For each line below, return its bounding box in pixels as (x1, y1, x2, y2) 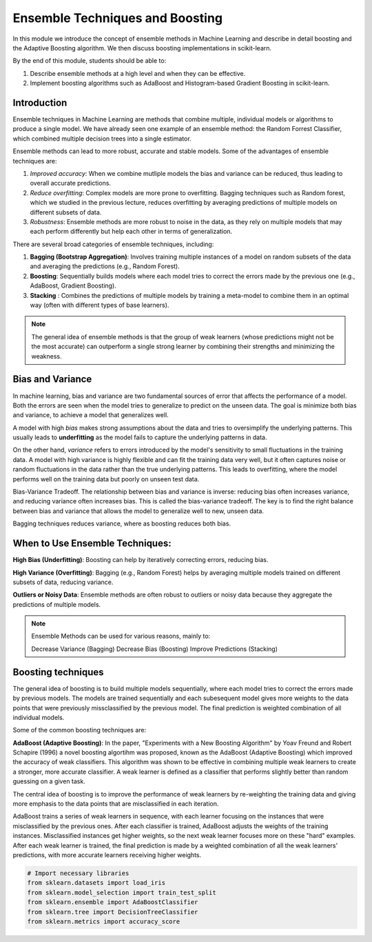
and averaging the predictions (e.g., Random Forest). (30, 262, 180, 270)
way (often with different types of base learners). (30, 301, 169, 310)
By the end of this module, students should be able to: (12, 57, 167, 65)
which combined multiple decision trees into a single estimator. (12, 134, 192, 143)
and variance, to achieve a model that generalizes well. (12, 411, 169, 419)
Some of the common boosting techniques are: (12, 726, 147, 734)
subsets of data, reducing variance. (12, 578, 114, 586)
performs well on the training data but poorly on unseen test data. (12, 474, 200, 483)
